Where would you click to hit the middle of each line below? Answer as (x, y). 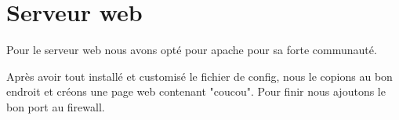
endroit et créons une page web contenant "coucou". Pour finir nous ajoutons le (196, 91)
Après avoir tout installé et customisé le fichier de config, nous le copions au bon (199, 76)
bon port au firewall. (56, 106)
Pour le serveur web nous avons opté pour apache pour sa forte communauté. (192, 50)
